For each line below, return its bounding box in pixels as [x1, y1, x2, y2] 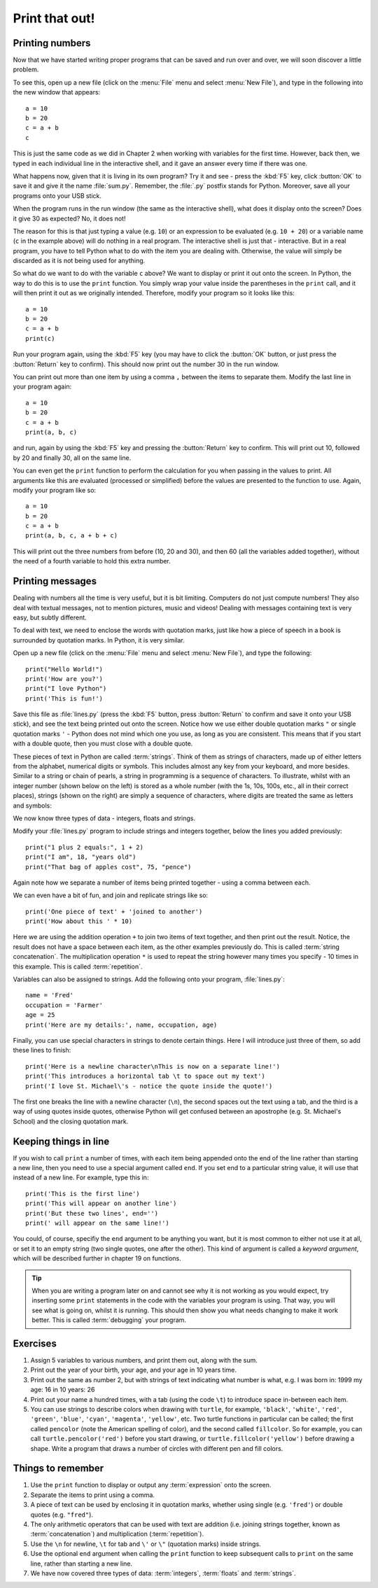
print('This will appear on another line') [25, 1200, 177, 1207]
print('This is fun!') [25, 694, 104, 703]
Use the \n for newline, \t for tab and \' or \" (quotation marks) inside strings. [30, 1540, 262, 1548]
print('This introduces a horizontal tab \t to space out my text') [25, 1072, 265, 1081]
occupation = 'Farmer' [25, 1001, 104, 1009]
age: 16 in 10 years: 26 [30, 1386, 95, 1394]
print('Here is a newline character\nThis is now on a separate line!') [25, 1062, 280, 1070]
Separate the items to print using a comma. [30, 1491, 155, 1499]
